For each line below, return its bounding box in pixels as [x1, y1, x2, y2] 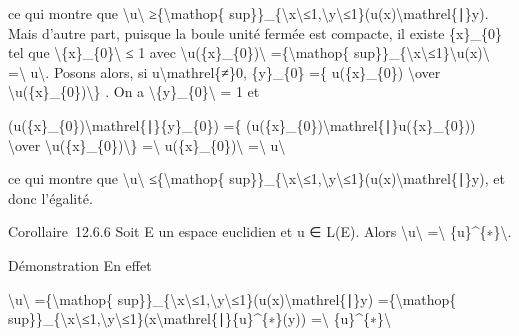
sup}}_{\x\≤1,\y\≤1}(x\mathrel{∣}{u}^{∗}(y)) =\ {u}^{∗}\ [8, 308, 392, 329]
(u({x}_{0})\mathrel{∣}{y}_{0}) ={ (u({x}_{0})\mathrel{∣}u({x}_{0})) [8, 114, 476, 135]
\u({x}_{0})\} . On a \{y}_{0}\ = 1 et [8, 81, 260, 102]
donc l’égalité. [8, 187, 93, 208]
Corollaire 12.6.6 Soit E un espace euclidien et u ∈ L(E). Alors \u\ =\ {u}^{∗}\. [8, 221, 512, 242]
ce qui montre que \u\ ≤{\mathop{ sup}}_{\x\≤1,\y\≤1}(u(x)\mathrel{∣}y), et [8, 168, 505, 189]
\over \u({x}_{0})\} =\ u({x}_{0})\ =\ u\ [8, 134, 286, 155]
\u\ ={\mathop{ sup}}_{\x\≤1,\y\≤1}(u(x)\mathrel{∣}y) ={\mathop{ [8, 288, 457, 309]
